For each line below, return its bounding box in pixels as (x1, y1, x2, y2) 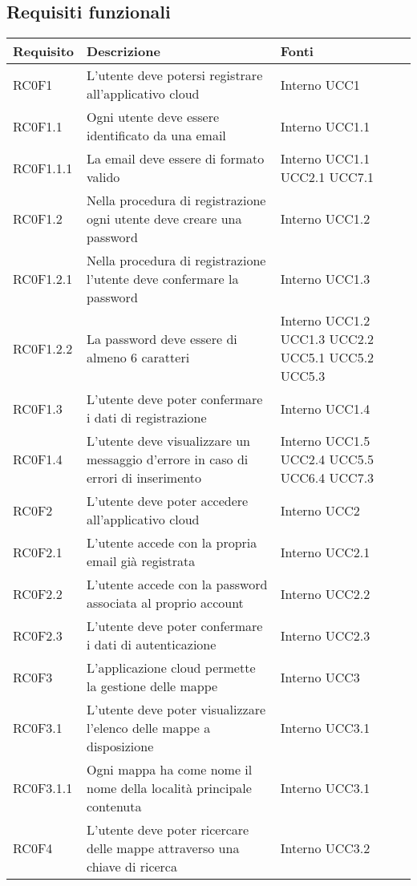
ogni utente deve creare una (87, 209, 242, 229)
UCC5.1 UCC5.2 (280, 348, 374, 367)
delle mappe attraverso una (87, 839, 240, 858)
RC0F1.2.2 (13, 338, 73, 358)
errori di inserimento (87, 468, 201, 488)
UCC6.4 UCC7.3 (280, 468, 374, 488)
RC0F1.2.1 (13, 269, 73, 289)
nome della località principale (87, 779, 252, 798)
